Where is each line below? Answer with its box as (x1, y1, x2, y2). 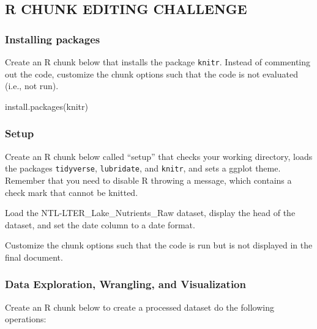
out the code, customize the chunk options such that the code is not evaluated (5, 67, 298, 80)
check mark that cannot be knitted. (5, 186, 138, 198)
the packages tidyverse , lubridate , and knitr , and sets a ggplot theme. (5, 162, 281, 175)
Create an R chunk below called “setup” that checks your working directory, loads (5, 150, 313, 162)
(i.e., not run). (5, 79, 59, 92)
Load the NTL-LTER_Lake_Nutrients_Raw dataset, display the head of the (5, 206, 296, 219)
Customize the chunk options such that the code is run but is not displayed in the (5, 239, 313, 251)
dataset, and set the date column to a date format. (5, 218, 195, 231)
